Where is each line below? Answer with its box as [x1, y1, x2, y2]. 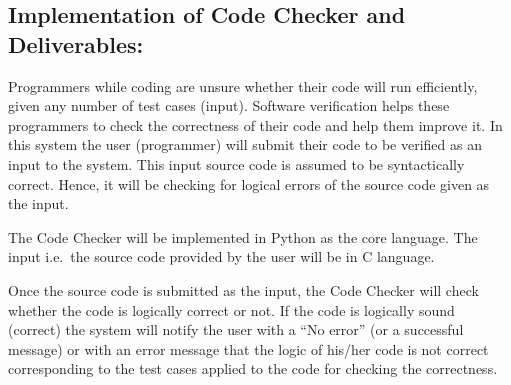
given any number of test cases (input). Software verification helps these [8, 95, 450, 116]
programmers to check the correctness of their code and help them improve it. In [8, 114, 503, 135]
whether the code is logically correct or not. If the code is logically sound [8, 299, 455, 320]
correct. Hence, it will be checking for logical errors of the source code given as [8, 173, 490, 194]
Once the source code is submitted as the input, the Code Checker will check [8, 279, 479, 300]
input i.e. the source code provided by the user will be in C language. [8, 246, 435, 267]
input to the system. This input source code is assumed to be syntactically [8, 153, 465, 174]
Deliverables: [8, 28, 144, 59]
